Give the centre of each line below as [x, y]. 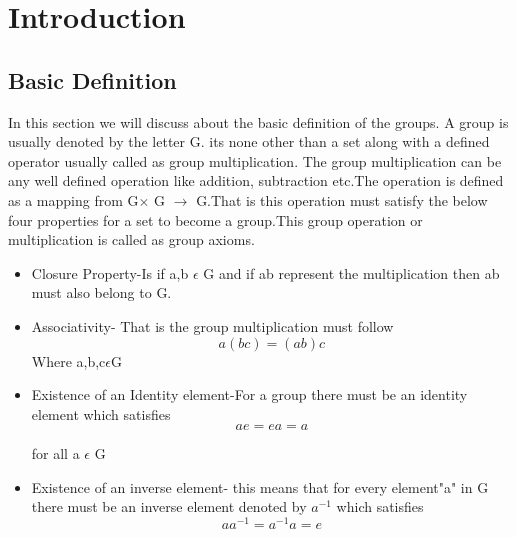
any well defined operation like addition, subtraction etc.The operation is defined [256, 180]
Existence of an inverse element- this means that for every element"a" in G [260, 486]
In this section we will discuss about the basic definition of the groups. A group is [258, 121]
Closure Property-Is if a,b [110, 272]
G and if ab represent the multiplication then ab [351, 272]
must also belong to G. [101, 292]
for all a [55, 453]
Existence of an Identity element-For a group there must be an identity [249, 394]
